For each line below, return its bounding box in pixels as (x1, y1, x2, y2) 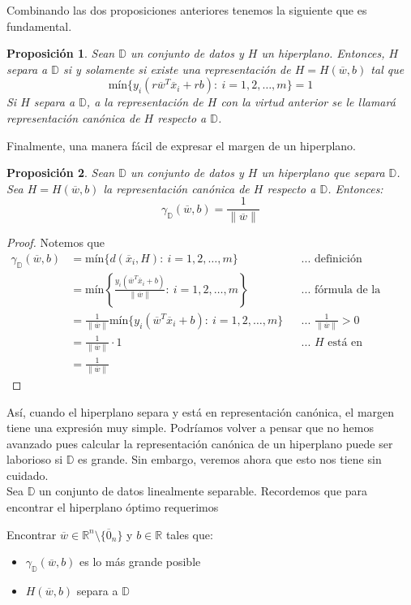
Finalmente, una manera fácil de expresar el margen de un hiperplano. (6, 136, 356, 153)
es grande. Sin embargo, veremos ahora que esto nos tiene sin (78, 451, 382, 468)
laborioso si (6, 451, 63, 468)
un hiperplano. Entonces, (261, 45, 385, 62)
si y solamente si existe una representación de (63, 60, 291, 77)
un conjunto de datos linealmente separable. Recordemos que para (39, 482, 368, 499)
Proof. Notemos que (6, 234, 105, 251)
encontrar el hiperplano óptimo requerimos (6, 499, 219, 516)
